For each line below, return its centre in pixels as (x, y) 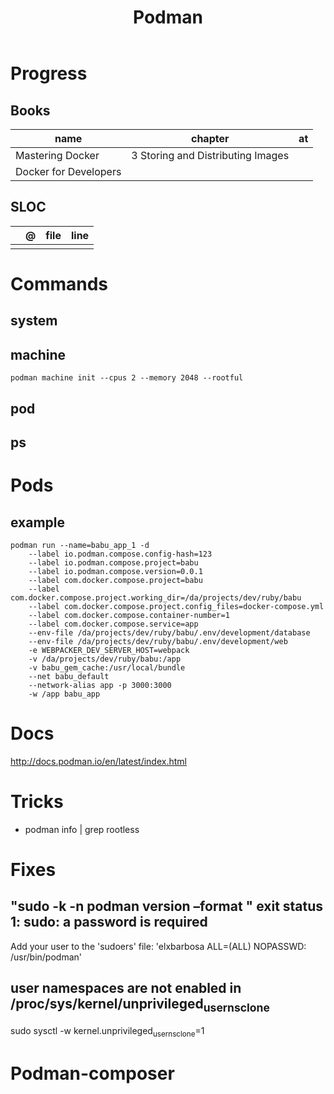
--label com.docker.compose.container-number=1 (129, 615)
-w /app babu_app (64, 694)
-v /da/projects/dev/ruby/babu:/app (105, 659)
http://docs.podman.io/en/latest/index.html (98, 761)
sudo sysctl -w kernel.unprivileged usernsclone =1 (107, 1031)
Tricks (37, 802)
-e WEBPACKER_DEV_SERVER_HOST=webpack (109, 650)
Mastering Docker (57, 155)
